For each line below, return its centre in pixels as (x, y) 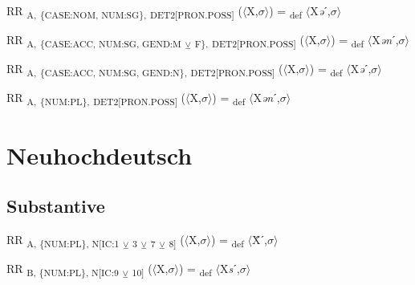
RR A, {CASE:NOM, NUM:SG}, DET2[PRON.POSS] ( (124, 12)
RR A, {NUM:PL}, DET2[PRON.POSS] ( (96, 99)
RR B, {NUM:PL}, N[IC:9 (63, 269)
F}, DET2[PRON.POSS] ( (249, 41)
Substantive (56, 206)
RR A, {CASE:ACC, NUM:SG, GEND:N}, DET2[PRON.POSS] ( (145, 70)
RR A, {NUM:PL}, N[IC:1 (63, 240)
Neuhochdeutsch (100, 155)
